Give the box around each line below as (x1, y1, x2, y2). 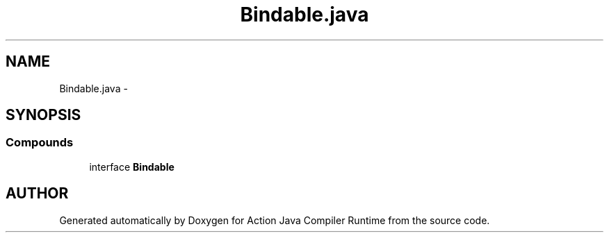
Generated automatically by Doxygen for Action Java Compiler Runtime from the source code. (59, 214, 490, 226)
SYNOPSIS (6, 106, 81, 124)
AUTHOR (6, 185, 69, 203)
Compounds (6, 135, 74, 150)
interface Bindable (89, 160, 174, 173)
